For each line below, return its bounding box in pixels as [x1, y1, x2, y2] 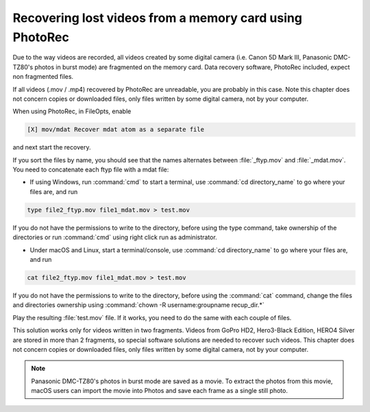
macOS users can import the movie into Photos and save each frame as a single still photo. [31, 387, 288, 395]
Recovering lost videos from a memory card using [12, 10, 303, 25]
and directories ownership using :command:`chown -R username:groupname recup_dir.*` [12, 301, 264, 309]
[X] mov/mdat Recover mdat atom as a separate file [27, 125, 205, 134]
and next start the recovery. [12, 143, 91, 152]
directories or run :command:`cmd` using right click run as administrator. [12, 233, 217, 241]
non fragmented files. [12, 73, 74, 81]
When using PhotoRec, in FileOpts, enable [12, 107, 132, 116]
